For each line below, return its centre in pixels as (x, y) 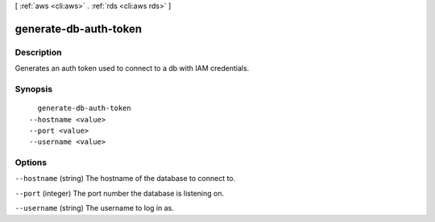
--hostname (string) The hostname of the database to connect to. (125, 179)
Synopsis (33, 88)
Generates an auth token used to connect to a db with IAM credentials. (132, 68)
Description (38, 52)
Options (31, 162)
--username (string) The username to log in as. (95, 208)
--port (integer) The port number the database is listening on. (120, 193)
